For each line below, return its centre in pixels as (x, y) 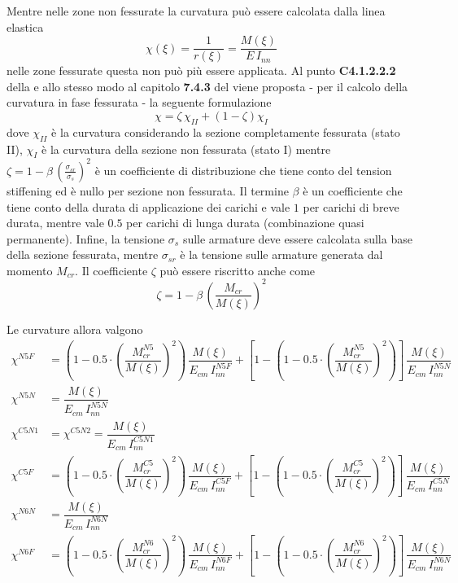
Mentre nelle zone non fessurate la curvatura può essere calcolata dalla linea (196, 11)
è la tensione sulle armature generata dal (281, 254)
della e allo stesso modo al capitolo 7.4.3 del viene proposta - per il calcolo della (207, 86)
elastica (25, 26)
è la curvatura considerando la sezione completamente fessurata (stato (226, 132)
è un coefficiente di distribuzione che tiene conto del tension (243, 170)
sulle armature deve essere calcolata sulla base (297, 238)
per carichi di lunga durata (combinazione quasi (245, 223)
